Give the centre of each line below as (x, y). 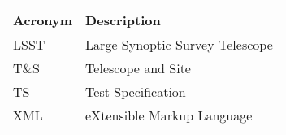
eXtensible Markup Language (169, 115)
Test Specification (136, 91)
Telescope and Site (138, 68)
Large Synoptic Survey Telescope (179, 44)
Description (123, 20)
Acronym (43, 20)
